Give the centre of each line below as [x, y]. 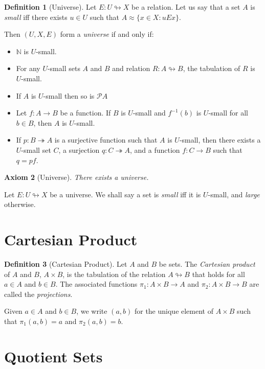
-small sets [64, 68]
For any [28, 68]
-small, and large [234, 194]
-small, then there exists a [220, 140]
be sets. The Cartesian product [207, 264]
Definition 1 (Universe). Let [50, 7]
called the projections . [38, 294]
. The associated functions [96, 284]
